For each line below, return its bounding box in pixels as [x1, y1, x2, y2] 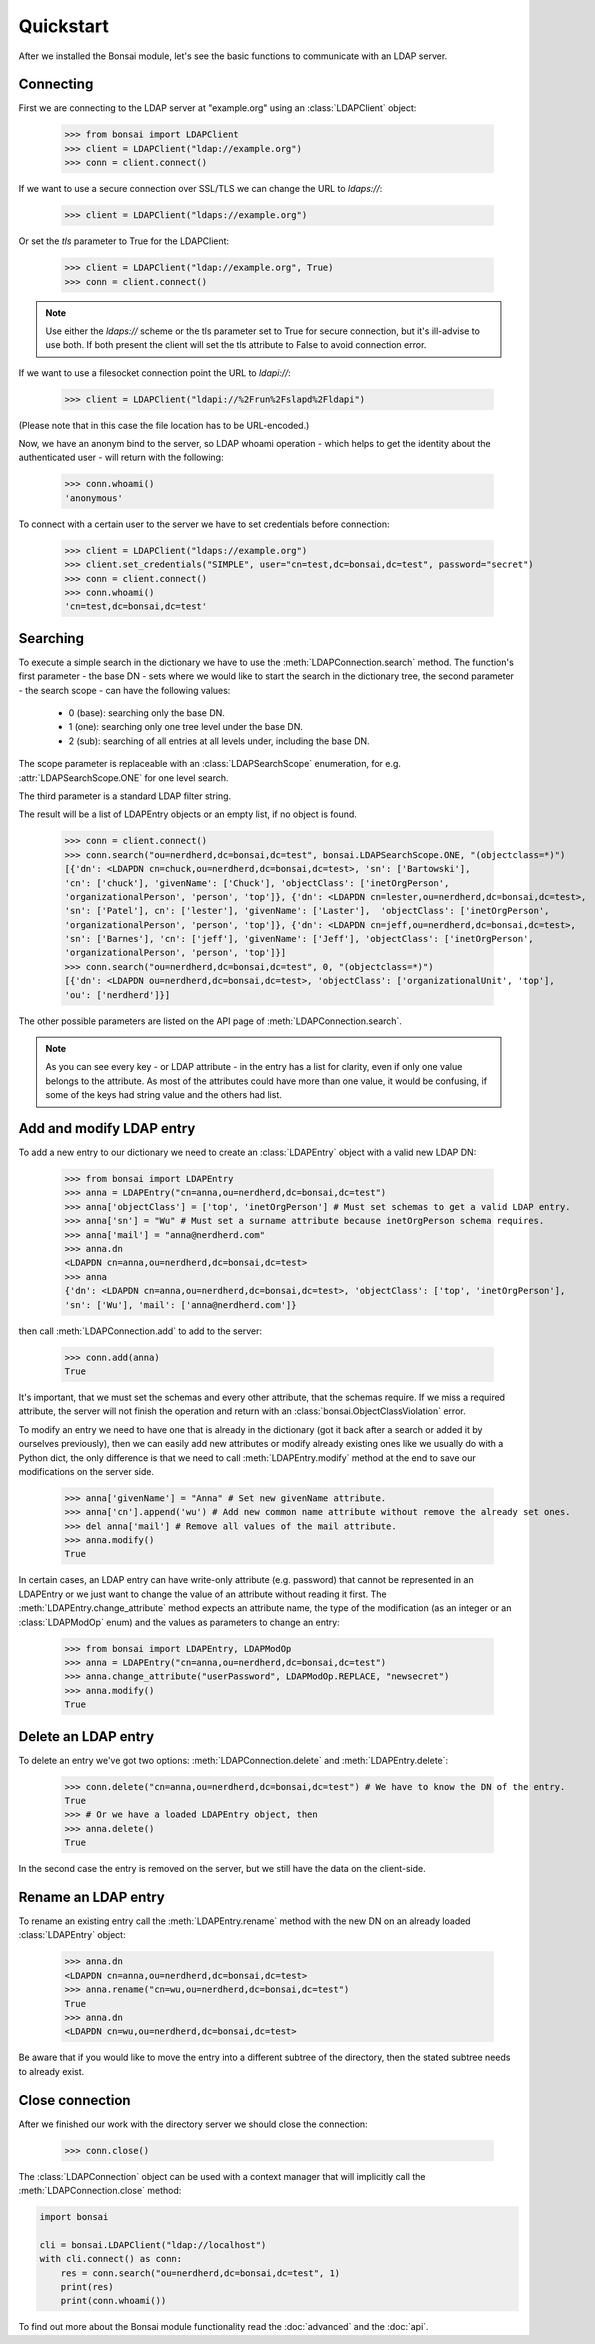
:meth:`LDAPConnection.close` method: [18, 2185, 182, 2197]
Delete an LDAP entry [18, 1728, 155, 1745]
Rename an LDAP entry [18, 1889, 165, 1905]
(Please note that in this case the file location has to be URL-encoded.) [18, 419, 310, 431]
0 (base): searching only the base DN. [68, 707, 225, 719]
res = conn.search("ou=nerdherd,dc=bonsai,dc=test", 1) [60, 2267, 341, 2279]
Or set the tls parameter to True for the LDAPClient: [18, 235, 230, 247]
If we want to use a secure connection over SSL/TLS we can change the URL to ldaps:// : [18, 183, 383, 195]
